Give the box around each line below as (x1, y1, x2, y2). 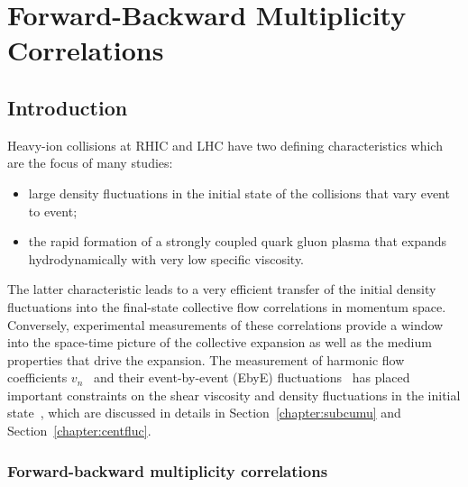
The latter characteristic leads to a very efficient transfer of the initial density (7, 280, 436, 299)
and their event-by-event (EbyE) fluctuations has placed (93, 368, 410, 387)
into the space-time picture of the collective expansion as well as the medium (7, 333, 432, 352)
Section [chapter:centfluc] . (7, 421, 151, 440)
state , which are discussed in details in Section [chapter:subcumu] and (7, 403, 401, 422)
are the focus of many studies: (7, 153, 173, 172)
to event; (28, 201, 78, 220)
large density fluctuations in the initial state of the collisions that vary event (28, 183, 450, 202)
